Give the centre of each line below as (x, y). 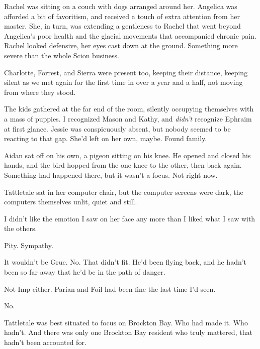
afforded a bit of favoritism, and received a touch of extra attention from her (122, 16)
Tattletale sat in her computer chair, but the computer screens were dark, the (124, 192)
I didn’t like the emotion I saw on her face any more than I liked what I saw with (130, 218)
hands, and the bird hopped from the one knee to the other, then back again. (123, 165)
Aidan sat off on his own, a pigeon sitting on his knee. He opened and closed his (127, 155)
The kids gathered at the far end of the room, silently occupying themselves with (129, 109)
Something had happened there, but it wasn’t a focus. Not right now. (111, 174)
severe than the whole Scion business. (62, 55)
